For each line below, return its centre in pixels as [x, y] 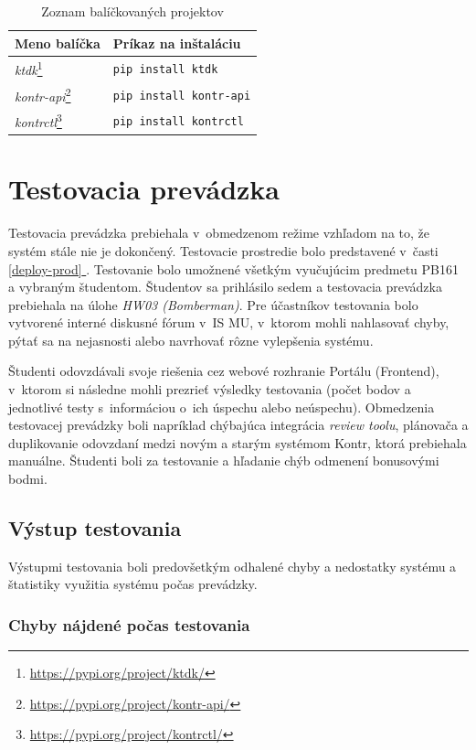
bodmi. [28, 479]
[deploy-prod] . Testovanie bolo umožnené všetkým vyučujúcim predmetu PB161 [233, 268]
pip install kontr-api [182, 96]
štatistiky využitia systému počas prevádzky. [133, 584]
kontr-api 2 [43, 94]
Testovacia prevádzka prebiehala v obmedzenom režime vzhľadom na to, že [219, 233]
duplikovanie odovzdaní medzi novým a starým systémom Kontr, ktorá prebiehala [238, 442]
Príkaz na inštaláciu [177, 43]
